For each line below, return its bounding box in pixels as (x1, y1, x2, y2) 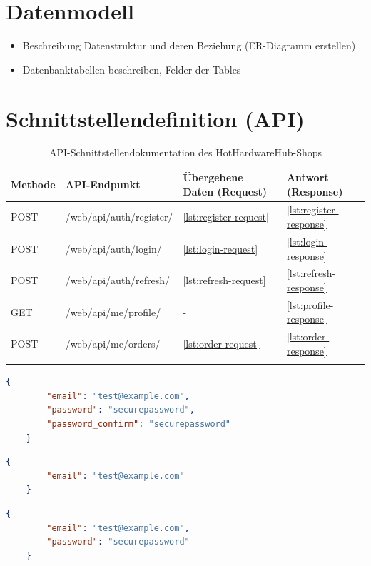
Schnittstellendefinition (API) (6, 103, 305, 133)
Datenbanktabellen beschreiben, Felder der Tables (22, 61, 241, 76)
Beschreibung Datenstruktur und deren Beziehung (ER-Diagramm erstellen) (22, 38, 356, 53)
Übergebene (183, 170, 243, 185)
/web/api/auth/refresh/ (65, 273, 171, 288)
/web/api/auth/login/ (65, 241, 162, 256)
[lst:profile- (286, 297, 334, 312)
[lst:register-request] (183, 209, 269, 224)
